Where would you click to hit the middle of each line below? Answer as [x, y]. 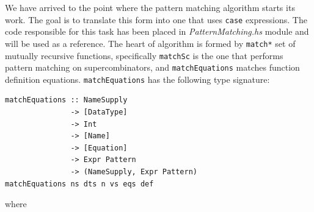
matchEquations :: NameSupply [66, 100]
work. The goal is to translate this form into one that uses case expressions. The [156, 19]
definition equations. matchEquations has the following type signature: [137, 79]
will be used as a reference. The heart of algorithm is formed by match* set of [150, 43]
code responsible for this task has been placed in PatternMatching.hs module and [157, 31]
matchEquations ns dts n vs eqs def [79, 184]
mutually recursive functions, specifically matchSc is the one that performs [144, 55]
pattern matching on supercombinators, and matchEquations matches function [152, 67]
